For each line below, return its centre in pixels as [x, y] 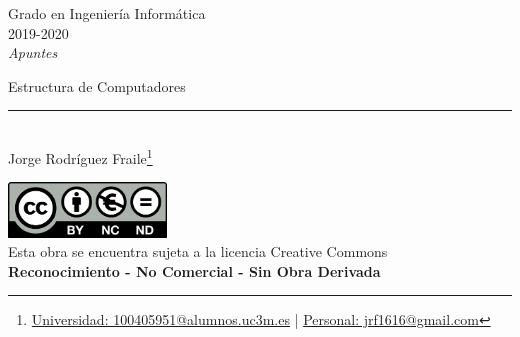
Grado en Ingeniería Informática [107, 13]
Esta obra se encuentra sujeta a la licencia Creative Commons [198, 251]
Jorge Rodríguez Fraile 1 [80, 156]
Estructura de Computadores [97, 85]
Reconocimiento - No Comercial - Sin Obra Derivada [194, 270]
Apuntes [33, 52]
